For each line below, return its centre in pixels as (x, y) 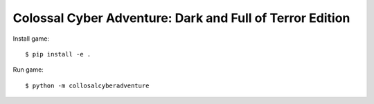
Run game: (28, 70)
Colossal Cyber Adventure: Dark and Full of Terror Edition (181, 18)
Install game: (31, 39)
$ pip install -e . (58, 54)
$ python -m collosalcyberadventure (87, 85)
